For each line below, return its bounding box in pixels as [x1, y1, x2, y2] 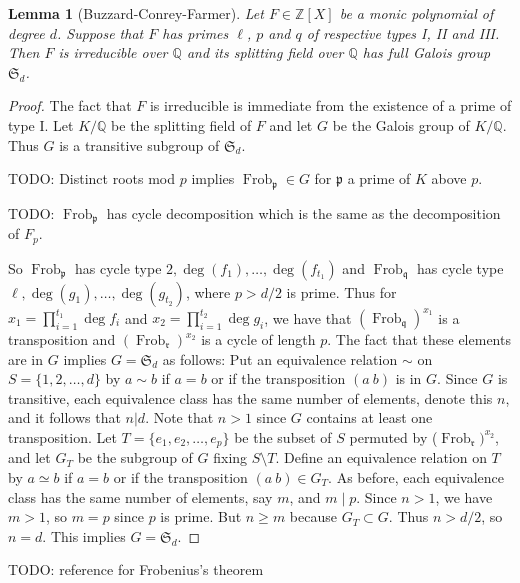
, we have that [264, 307, 352, 328]
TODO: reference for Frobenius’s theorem [8, 559, 264, 580]
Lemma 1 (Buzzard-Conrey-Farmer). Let [8, 3, 264, 23]
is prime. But [160, 506, 242, 527]
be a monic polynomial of [339, 3, 494, 23]
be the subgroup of [77, 447, 193, 468]
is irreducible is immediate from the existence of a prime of [149, 95, 512, 116]
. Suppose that [56, 22, 144, 43]
